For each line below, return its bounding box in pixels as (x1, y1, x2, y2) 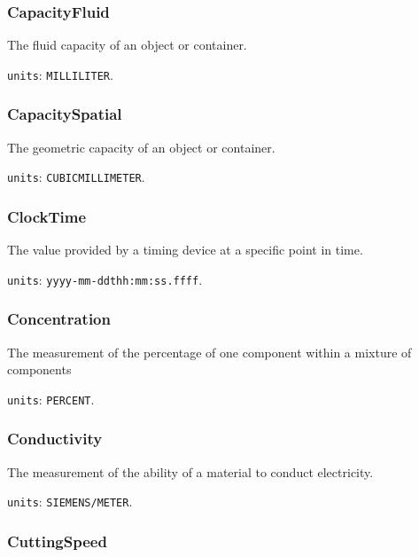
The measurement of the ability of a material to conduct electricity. (7, 462, 374, 481)
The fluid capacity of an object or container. (7, 35, 247, 54)
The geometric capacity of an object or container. (7, 137, 275, 156)
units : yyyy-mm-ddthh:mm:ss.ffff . (7, 270, 203, 288)
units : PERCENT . (7, 389, 95, 408)
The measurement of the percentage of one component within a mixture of (7, 342, 412, 361)
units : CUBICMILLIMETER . (7, 168, 145, 186)
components (7, 360, 72, 379)
